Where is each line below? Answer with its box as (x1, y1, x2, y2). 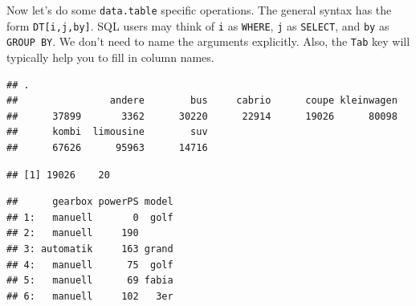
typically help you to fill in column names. (6, 48, 214, 65)
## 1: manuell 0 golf (6, 211, 173, 223)
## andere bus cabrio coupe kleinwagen (6, 95, 398, 107)
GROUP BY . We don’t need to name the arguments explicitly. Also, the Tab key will (6, 33, 410, 50)
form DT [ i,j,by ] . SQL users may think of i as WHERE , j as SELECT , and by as (6, 17, 389, 34)
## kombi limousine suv (6, 126, 208, 138)
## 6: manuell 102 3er (6, 290, 173, 302)
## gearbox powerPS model (6, 196, 173, 208)
